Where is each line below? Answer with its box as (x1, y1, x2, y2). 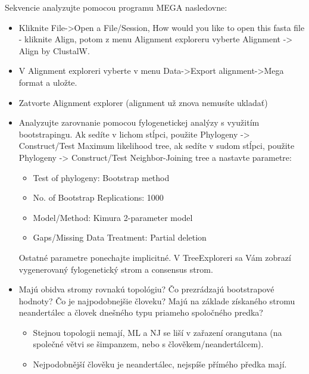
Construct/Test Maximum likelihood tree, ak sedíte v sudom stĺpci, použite (18, 139, 295, 152)
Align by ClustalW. (18, 44, 90, 57)
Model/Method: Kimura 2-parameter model (33, 211, 193, 223)
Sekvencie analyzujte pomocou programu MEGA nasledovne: (5, 1, 227, 13)
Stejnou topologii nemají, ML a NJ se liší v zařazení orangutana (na (33, 326, 282, 338)
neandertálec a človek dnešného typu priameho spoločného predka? (18, 306, 263, 319)
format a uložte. (18, 76, 77, 88)
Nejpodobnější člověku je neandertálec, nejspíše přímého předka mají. (33, 358, 287, 370)
